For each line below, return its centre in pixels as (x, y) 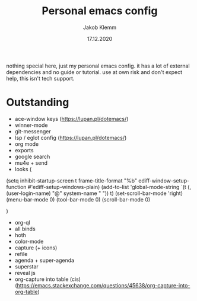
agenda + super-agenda (45, 260)
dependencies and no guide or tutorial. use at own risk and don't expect (94, 72)
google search (32, 156)
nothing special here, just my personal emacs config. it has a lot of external (98, 66)
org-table (26, 292)
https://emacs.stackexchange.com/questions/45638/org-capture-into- (104, 285)
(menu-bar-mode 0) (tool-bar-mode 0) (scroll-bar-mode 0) (78, 199)
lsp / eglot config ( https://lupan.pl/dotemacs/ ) (71, 137)
